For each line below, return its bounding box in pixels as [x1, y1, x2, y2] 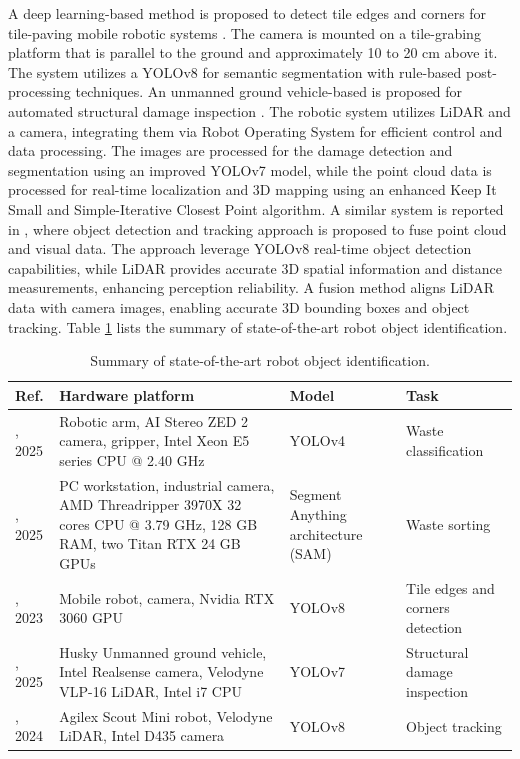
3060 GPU [59, 607, 123, 628]
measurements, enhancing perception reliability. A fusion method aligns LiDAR [8, 277, 494, 298]
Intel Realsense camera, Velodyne [59, 661, 264, 682]
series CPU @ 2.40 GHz [59, 449, 205, 470]
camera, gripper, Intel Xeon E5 [59, 430, 250, 451]
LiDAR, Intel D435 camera [59, 725, 225, 746]
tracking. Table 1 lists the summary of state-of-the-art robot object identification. [8, 316, 508, 337]
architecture [289, 523, 363, 544]
